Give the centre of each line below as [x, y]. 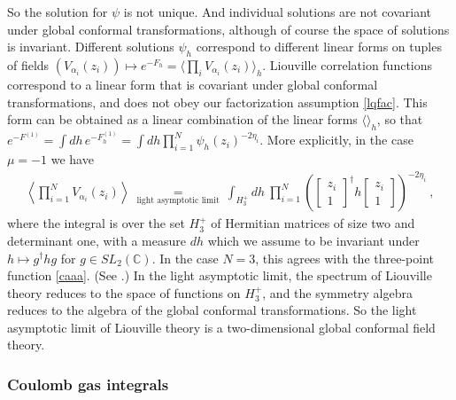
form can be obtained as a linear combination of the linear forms [182, 119]
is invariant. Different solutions [91, 47]
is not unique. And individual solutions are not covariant [278, 12]
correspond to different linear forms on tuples [319, 47]
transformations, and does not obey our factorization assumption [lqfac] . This [217, 102]
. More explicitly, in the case [336, 140]
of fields [28, 64]
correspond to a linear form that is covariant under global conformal [193, 84]
